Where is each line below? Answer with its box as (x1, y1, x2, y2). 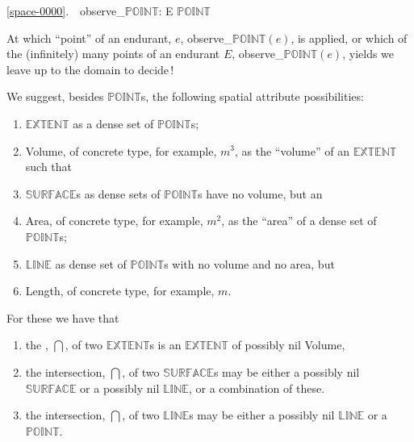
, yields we (342, 45, 395, 62)
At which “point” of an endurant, (6, 29, 172, 46)
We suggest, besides (6, 88, 104, 105)
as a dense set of (73, 115, 154, 131)
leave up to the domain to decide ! (6, 60, 174, 77)
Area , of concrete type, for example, (25, 212, 203, 229)
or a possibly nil (80, 379, 160, 396)
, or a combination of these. (188, 379, 325, 396)
